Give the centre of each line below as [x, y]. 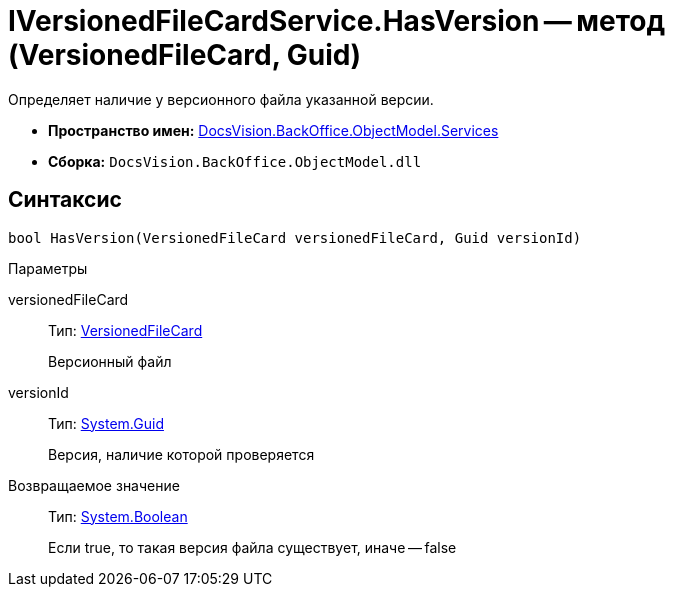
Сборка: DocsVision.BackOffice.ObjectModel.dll [235, 161]
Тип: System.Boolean [118, 516]
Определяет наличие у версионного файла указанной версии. [221, 99]
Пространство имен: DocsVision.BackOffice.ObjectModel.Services [273, 130]
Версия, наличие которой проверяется [181, 454]
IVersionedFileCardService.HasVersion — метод [336, 21]
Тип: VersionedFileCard [125, 330]
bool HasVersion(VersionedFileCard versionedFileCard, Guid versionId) [295, 237]
